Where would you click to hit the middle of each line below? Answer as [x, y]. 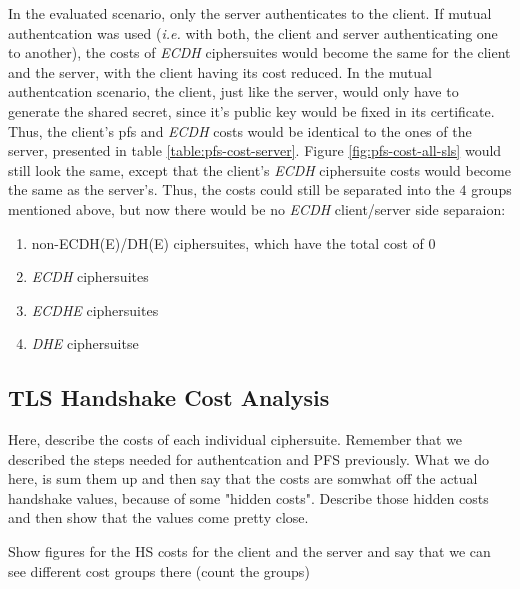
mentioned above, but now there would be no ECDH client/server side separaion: [257, 208]
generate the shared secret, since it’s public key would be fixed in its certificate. [251, 110]
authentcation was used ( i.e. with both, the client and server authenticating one [253, 32]
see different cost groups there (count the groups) [159, 570]
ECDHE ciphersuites [95, 309]
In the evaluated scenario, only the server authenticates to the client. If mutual [250, 13]
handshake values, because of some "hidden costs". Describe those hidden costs [248, 497]
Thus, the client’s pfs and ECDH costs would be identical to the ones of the [240, 130]
